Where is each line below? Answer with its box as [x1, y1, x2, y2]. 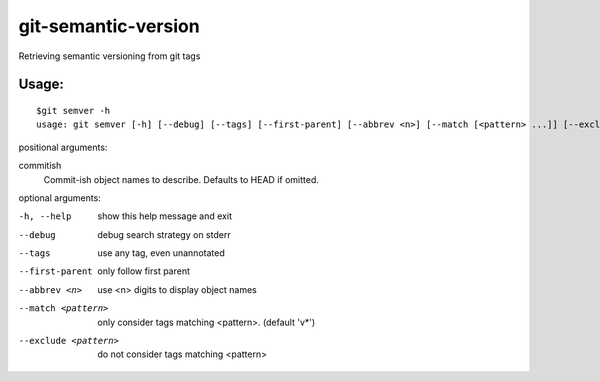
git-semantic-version [18, 15, 200, 37]
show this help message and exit [97, 210, 232, 222]
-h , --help [18, 211, 72, 222]
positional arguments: [18, 141, 108, 153]
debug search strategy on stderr [97, 228, 231, 240]
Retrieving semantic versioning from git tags [18, 50, 201, 62]
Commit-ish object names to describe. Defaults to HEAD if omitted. [43, 173, 319, 185]
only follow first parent [97, 265, 190, 277]
